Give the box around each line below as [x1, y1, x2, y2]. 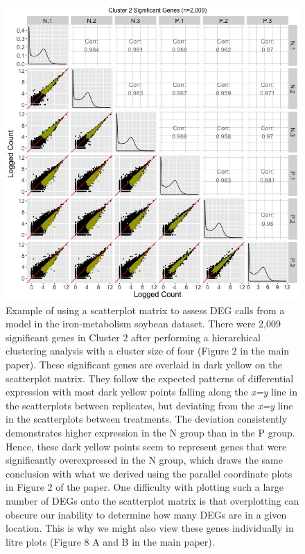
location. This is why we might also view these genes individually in [6, 521, 294, 535]
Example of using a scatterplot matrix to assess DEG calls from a [6, 302, 285, 317]
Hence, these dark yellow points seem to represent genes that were [6, 439, 287, 453]
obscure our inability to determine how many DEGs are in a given [6, 507, 287, 521]
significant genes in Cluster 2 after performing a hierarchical [6, 329, 261, 344]
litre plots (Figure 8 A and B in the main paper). [6, 534, 215, 548]
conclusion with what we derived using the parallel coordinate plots [6, 466, 293, 480]
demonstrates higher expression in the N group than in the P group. [6, 425, 295, 439]
